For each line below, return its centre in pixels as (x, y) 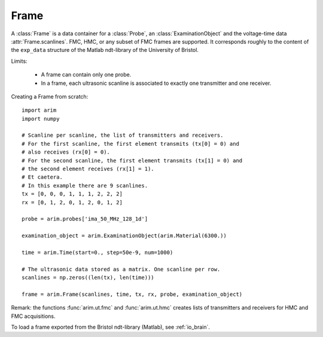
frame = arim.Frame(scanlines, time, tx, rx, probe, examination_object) (132, 294)
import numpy (41, 119)
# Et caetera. (42, 177)
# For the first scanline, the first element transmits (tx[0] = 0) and (130, 144)
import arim (39, 110)
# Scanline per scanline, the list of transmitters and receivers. (123, 135)
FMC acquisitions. (33, 316)
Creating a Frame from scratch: (50, 96)
